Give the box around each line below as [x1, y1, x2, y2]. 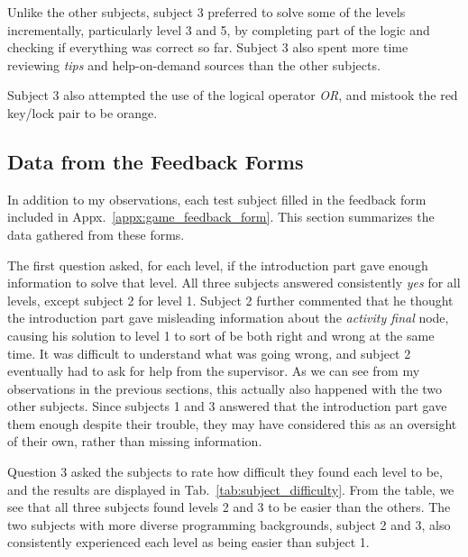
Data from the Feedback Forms [7, 147, 304, 175]
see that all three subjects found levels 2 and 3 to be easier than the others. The [7, 498, 451, 516]
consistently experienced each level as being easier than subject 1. [7, 533, 370, 552]
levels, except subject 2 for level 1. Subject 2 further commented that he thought [7, 290, 454, 309]
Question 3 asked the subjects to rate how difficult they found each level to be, [7, 462, 443, 481]
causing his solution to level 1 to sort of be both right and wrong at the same [7, 325, 435, 344]
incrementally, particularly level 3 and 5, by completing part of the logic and [7, 20, 430, 39]
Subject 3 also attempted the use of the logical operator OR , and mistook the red [7, 86, 458, 105]
